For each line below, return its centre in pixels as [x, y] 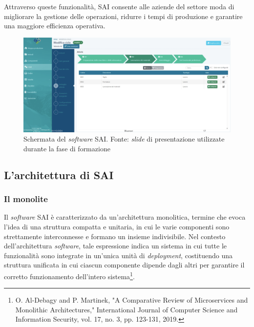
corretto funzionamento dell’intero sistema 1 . [69, 275]
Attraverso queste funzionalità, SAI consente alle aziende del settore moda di [119, 6]
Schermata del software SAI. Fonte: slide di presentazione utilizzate [124, 139]
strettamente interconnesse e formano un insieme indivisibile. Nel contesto [115, 236]
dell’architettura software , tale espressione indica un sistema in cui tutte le [116, 246]
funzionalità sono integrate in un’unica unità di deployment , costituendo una [118, 255]
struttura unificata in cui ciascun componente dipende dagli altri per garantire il [124, 265]
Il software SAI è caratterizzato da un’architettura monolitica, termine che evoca [125, 217]
